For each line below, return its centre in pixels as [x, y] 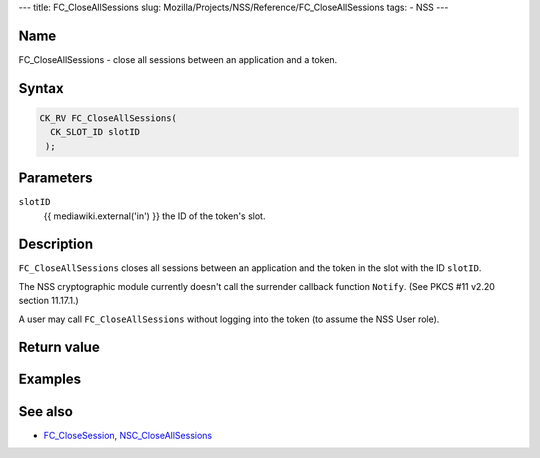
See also [46, 411]
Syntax [41, 88]
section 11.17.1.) [48, 301]
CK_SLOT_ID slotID [95, 132]
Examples [50, 379]
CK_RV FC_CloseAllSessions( [108, 118]
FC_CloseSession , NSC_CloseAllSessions [128, 435]
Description [56, 244]
